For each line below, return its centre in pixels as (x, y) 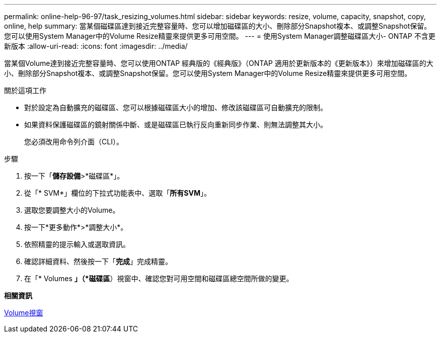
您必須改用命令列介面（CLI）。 (74, 142)
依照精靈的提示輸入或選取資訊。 (77, 244)
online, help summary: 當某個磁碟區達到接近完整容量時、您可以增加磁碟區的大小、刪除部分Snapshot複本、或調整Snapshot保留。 (218, 26)
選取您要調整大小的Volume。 (72, 210)
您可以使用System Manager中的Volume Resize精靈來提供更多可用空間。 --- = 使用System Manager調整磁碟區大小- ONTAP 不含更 (220, 36)
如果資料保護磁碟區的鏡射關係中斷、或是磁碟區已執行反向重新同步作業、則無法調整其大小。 (176, 124)
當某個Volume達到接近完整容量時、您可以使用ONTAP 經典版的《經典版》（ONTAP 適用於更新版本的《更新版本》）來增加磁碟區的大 (219, 63)
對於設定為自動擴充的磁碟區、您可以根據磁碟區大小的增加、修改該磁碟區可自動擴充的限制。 (176, 107)
